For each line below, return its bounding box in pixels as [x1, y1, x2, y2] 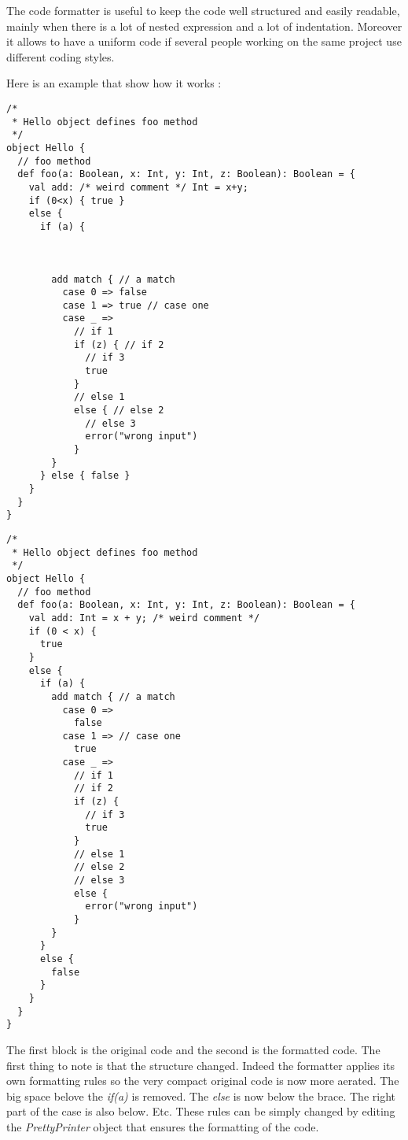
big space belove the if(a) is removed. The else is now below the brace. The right [6, 1087, 395, 1104]
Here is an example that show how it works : [6, 75, 222, 91]
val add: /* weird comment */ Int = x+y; [28, 181, 248, 193]
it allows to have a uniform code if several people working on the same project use [6, 33, 402, 50]
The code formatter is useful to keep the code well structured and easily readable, [6, 2, 400, 18]
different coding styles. [6, 48, 115, 65]
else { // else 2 [73, 405, 164, 416]
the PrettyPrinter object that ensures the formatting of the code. [6, 1118, 319, 1134]
